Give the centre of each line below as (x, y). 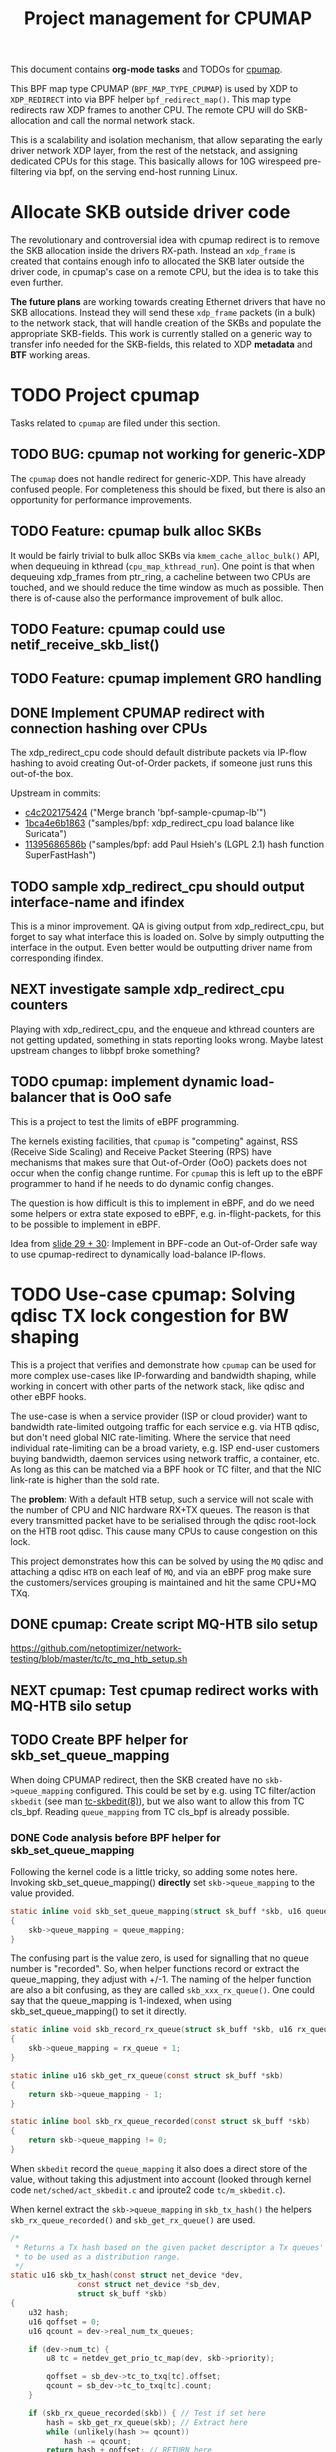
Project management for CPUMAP (168, 18)
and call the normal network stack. (124, 121)
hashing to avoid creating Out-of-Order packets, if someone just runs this (161, 763)
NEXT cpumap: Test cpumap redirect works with (164, 1690)
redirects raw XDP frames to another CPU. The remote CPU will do (147, 110)
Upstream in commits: (56, 793)
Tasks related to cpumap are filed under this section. (115, 423)
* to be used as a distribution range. (98, 2257)
